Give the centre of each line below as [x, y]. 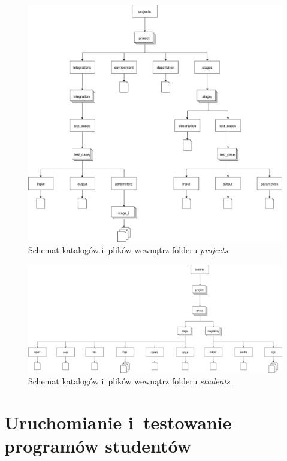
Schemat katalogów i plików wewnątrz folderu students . [130, 381]
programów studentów [98, 446]
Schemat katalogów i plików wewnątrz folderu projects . [129, 250]
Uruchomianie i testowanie [118, 422]
